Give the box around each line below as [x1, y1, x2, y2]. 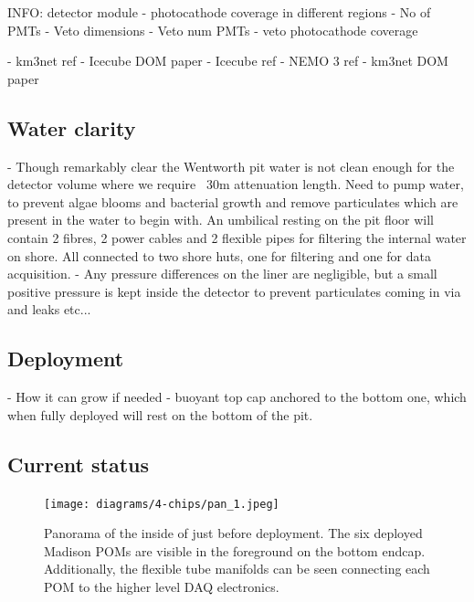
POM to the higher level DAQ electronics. [44, 576, 279, 596]
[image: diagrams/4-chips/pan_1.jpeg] [44, 497, 279, 511]
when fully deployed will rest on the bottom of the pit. [7, 405, 313, 424]
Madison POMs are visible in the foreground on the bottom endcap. [44, 541, 426, 560]
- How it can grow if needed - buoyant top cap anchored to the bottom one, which [7, 387, 467, 407]
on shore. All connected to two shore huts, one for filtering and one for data [7, 246, 431, 265]
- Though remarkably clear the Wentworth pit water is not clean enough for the [7, 156, 455, 175]
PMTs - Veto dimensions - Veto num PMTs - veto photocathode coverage [7, 20, 418, 39]
